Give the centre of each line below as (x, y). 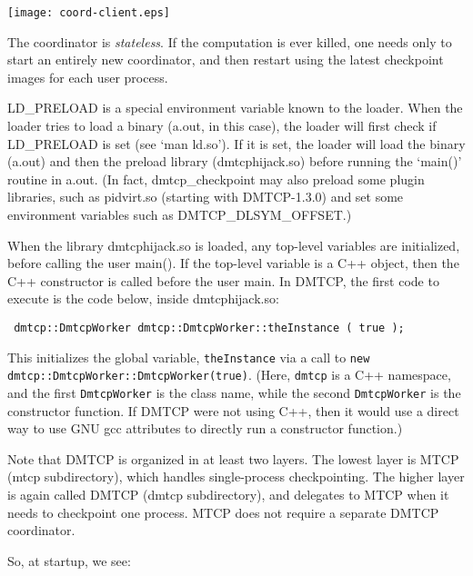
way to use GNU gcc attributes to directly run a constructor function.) (205, 428)
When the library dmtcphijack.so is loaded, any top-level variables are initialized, (234, 245)
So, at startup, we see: (69, 560)
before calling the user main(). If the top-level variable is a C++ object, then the (233, 263)
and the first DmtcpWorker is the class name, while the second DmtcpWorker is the (234, 392)
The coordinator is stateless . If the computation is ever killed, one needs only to (230, 41)
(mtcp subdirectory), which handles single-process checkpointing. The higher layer (236, 477)
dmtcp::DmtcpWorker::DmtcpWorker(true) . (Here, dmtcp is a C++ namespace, (229, 375)
